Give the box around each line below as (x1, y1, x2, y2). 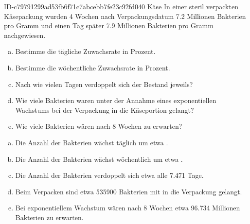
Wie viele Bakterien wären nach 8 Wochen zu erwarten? (15, 121, 182, 131)
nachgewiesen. (4, 30, 46, 40)
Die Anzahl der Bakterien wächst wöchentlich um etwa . (15, 154, 183, 164)
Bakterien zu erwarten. (15, 212, 84, 222)
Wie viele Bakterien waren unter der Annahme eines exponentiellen (15, 95, 216, 105)
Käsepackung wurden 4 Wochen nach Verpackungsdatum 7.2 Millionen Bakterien (4, 11, 246, 21)
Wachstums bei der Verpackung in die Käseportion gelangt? (15, 104, 194, 115)
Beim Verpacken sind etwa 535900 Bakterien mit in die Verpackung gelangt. (15, 186, 242, 196)
